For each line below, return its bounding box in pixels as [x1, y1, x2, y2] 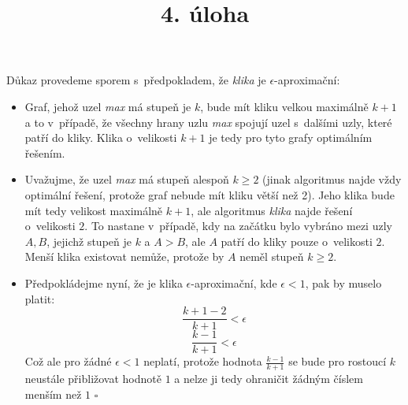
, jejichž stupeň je [46, 232, 132, 249]
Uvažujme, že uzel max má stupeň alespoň [24, 171, 229, 188]
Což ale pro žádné [24, 353, 112, 370]
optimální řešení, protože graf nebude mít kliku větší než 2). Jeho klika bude [24, 186, 395, 202]
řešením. [24, 144, 65, 161]
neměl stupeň [239, 248, 304, 265]
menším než [24, 385, 82, 402]
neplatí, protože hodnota [143, 353, 262, 370]
